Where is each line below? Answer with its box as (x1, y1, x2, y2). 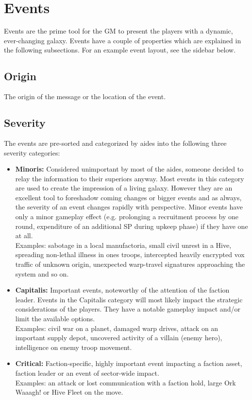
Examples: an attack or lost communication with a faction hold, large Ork (15, 377, 236, 387)
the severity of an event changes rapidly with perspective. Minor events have (15, 202, 243, 212)
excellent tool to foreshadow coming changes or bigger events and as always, (15, 192, 242, 202)
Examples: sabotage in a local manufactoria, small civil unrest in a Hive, (15, 240, 232, 250)
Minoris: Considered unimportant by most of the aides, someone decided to (15, 164, 244, 174)
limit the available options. (15, 313, 95, 323)
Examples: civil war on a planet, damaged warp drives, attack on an (15, 323, 218, 333)
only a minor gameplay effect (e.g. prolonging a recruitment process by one (15, 211, 239, 222)
